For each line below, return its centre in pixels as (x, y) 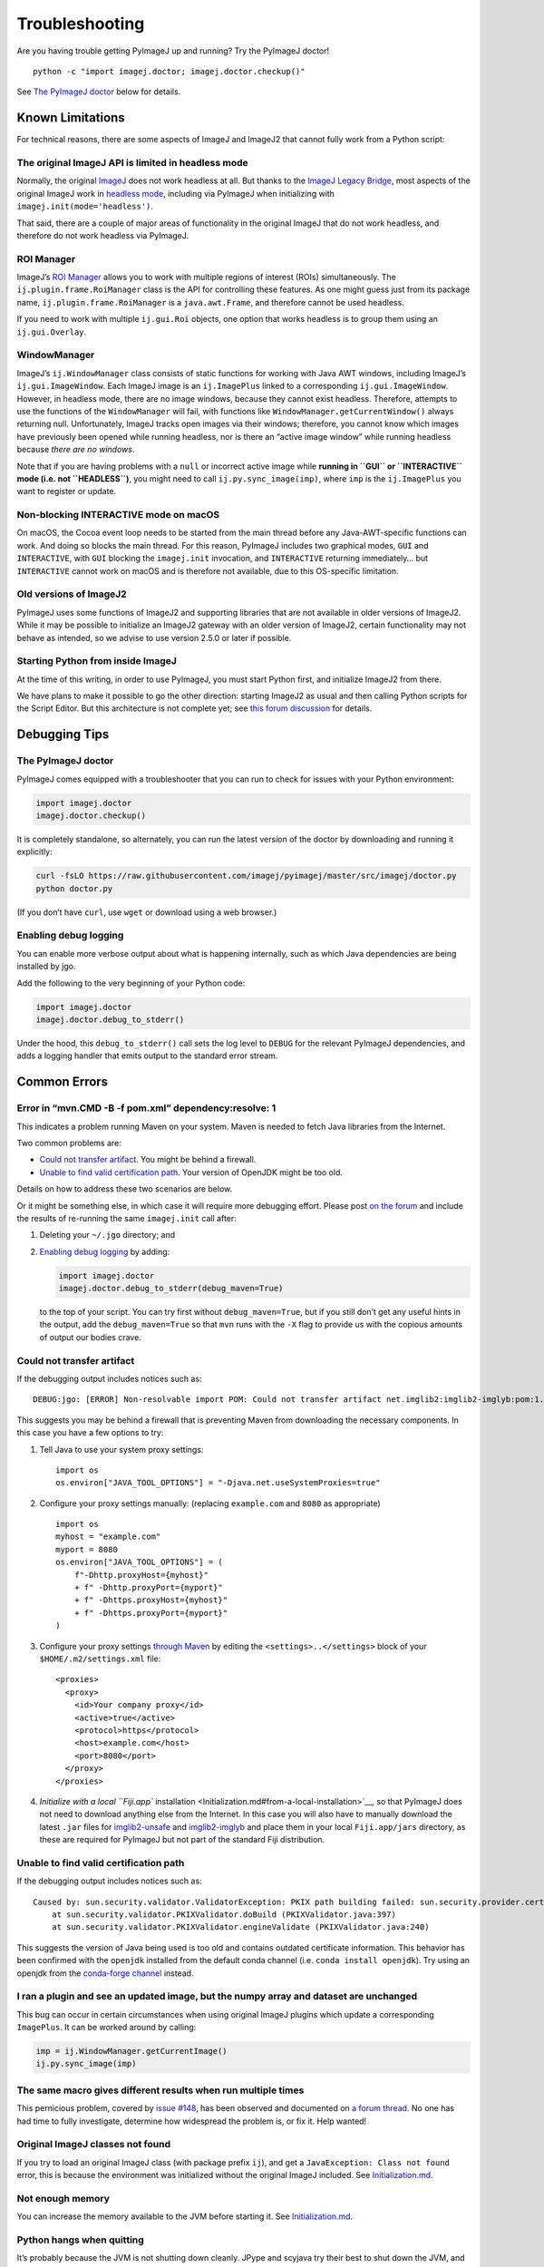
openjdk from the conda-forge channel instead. (105, 1973)
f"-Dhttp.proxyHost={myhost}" (141, 1575)
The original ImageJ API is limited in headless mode (132, 163)
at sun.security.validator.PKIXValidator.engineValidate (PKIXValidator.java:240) (240, 1927)
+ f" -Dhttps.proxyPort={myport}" (151, 1613)
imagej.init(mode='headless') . (85, 206)
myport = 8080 (87, 1549)
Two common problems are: (69, 1143)
